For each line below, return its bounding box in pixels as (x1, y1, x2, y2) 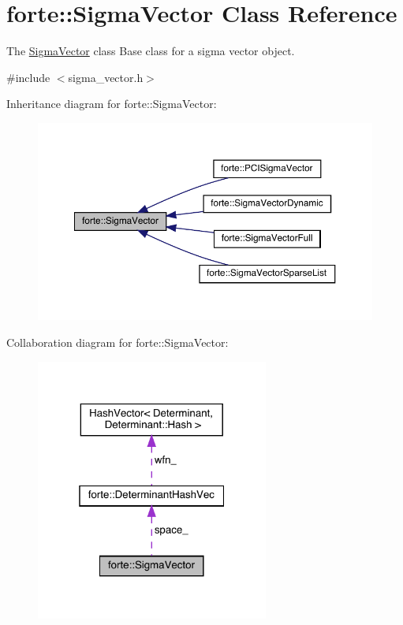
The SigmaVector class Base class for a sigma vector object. (6, 43, 295, 59)
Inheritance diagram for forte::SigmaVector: (6, 95, 217, 112)
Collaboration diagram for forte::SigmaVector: (6, 333, 229, 350)
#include (6, 69, 50, 85)
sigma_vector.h (68, 69, 144, 85)
